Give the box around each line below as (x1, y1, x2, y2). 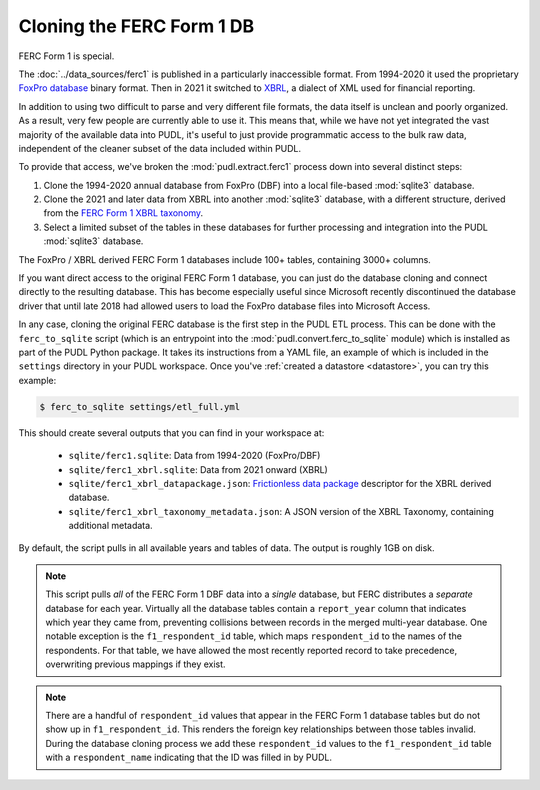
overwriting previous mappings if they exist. (45, 658, 226, 670)
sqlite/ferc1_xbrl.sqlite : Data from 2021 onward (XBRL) (68, 463, 329, 475)
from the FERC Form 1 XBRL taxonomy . (43, 207, 204, 219)
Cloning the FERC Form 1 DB (18, 15, 255, 37)
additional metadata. (68, 520, 154, 532)
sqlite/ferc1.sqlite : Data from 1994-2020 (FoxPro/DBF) (68, 450, 321, 462)
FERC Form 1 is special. (18, 50, 115, 62)
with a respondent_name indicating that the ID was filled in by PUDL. (45, 751, 332, 764)
